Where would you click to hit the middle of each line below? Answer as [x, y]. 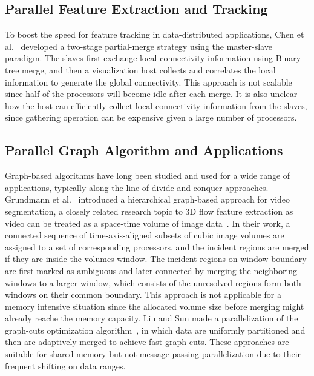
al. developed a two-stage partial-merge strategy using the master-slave [139, 46]
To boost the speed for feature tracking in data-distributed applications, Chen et [155, 34]
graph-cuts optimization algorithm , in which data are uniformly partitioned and [155, 330]
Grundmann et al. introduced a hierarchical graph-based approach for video [148, 199]
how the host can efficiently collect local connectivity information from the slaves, [156, 105]
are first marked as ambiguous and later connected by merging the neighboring [151, 270]
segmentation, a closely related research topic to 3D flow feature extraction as [149, 211]
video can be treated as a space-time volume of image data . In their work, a [148, 223]
